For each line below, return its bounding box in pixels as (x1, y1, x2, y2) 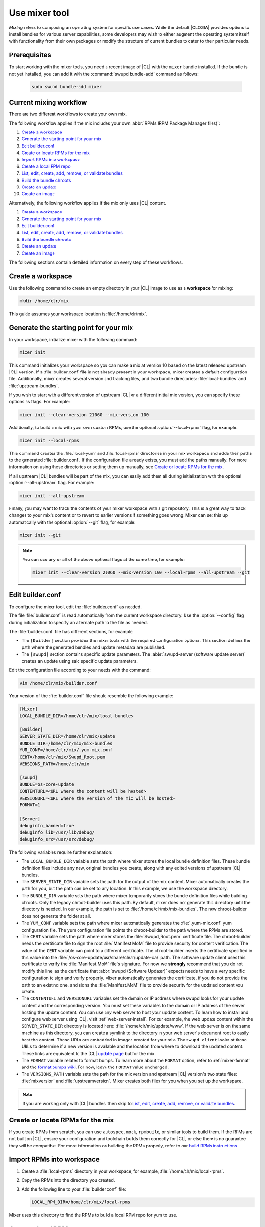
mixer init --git (19, 533, 61, 538)
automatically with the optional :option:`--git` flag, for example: (9, 519, 136, 525)
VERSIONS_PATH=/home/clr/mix (19, 761, 90, 767)
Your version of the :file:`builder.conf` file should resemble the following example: (9, 693, 174, 699)
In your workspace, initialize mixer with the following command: (9, 336, 137, 342)
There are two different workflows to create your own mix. (9, 111, 127, 117)
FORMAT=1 (19, 802, 41, 808)
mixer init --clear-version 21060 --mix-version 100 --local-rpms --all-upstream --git (32, 570, 250, 575)
